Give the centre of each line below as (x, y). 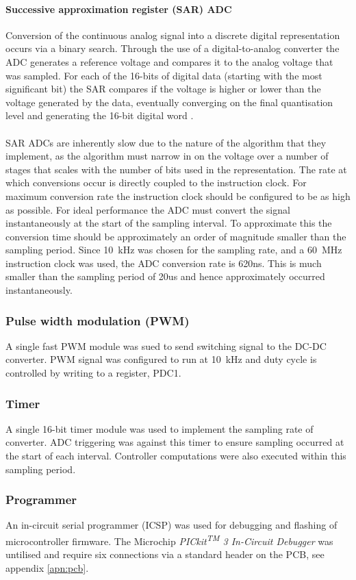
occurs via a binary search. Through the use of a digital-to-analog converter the (173, 48)
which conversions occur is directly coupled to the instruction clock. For (156, 182)
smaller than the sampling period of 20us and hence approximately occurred (165, 276)
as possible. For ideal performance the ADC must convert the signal (148, 209)
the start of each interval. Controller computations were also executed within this (176, 456)
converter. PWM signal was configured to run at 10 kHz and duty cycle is (161, 359)
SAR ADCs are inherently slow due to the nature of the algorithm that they (166, 142)
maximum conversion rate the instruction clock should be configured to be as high (178, 196)
